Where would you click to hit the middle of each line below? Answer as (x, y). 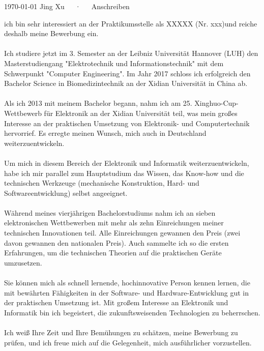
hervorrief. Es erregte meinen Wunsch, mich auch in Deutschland (105, 133)
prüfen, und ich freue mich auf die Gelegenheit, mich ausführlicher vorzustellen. (128, 342)
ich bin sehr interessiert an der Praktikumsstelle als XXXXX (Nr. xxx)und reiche (131, 23)
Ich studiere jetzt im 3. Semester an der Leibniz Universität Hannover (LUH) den (131, 53)
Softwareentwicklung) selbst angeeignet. (66, 193)
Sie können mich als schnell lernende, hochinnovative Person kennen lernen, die (127, 283)
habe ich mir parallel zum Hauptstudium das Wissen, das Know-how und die (124, 173)
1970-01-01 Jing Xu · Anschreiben (67, 6)
